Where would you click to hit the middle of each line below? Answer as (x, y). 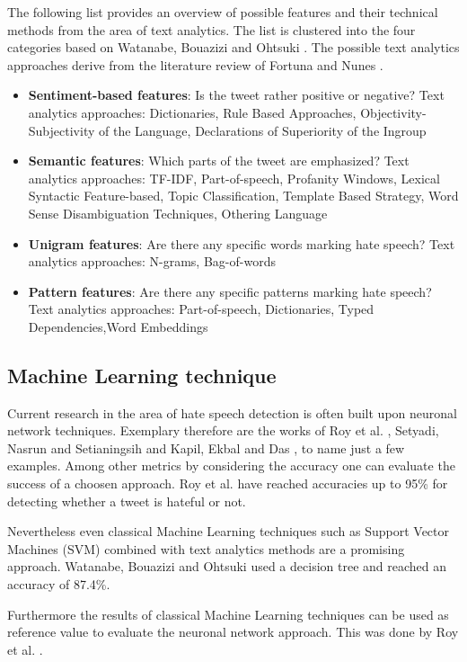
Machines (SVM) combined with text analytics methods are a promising (206, 548)
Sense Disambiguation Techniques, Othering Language (178, 213)
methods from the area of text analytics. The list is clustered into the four (211, 29)
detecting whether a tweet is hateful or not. (127, 501)
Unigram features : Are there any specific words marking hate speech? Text (242, 243)
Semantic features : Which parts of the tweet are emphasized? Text (219, 161)
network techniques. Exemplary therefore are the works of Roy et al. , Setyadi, (223, 430)
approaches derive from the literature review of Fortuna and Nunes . (195, 64)
